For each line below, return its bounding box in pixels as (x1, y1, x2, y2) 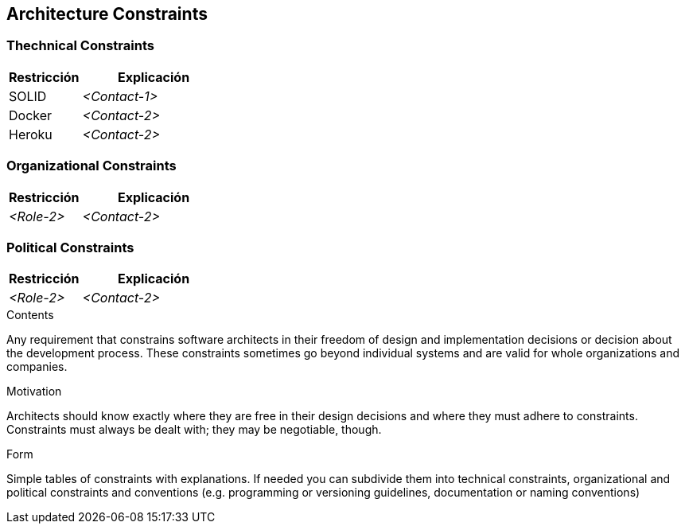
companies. (6, 360, 68, 374)
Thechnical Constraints (6, 37, 154, 54)
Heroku (9, 126, 53, 142)
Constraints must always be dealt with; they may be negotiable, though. (6, 423, 382, 437)
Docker (9, 107, 53, 123)
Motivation (6, 384, 62, 399)
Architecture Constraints (6, 4, 208, 24)
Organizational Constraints (6, 158, 177, 174)
